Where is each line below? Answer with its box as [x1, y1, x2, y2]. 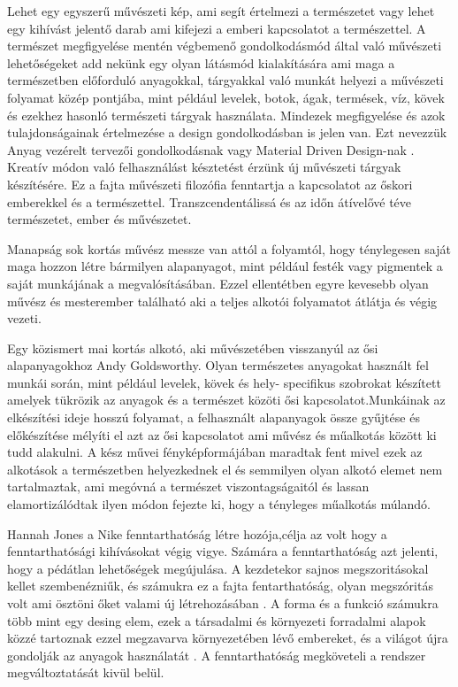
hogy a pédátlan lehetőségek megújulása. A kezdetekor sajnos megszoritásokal [7, 559, 429, 577]
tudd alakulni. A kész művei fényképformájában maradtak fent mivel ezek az [7, 443, 423, 461]
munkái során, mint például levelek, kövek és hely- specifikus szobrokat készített [7, 373, 441, 391]
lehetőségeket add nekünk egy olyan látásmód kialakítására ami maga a [7, 53, 395, 72]
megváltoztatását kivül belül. [7, 663, 164, 682]
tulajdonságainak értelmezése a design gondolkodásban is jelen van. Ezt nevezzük [7, 123, 447, 142]
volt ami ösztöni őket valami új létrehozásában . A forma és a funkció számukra [7, 594, 439, 612]
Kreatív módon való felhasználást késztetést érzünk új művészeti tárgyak [7, 158, 401, 176]
